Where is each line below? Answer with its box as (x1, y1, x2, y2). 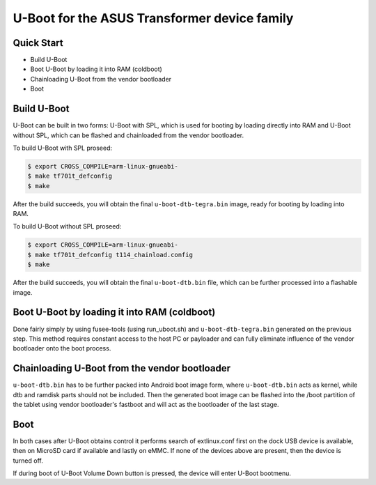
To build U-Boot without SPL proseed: (13, 222, 122, 231)
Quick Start (13, 37, 63, 49)
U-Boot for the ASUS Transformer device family (13, 10, 294, 26)
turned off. (13, 456, 43, 465)
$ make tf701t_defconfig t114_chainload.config (27, 251, 193, 259)
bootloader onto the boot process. (13, 344, 111, 353)
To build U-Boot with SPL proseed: (13, 144, 113, 152)
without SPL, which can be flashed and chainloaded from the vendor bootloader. (13, 131, 244, 139)
